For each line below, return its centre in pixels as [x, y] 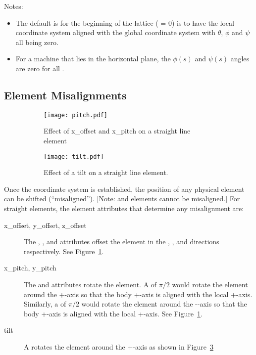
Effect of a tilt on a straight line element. [106, 172]
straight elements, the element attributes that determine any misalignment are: [124, 208]
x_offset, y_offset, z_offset [45, 225]
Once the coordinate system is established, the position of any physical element [124, 189]
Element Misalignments [65, 95]
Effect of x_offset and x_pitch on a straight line [117, 131]
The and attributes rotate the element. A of [90, 285]
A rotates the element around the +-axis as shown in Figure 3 [119, 346]
